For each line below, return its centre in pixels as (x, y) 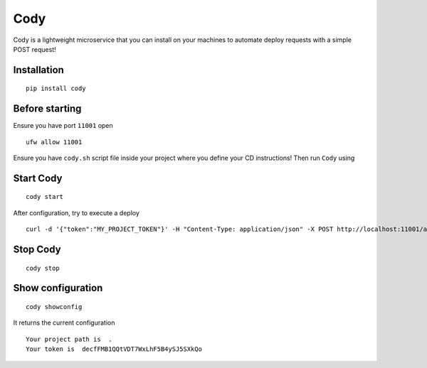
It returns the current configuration (64, 323)
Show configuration (58, 288)
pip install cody (56, 88)
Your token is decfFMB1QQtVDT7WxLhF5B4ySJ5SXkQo (114, 349)
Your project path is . (69, 339)
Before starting (47, 109)
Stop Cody (37, 250)
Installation (38, 70)
